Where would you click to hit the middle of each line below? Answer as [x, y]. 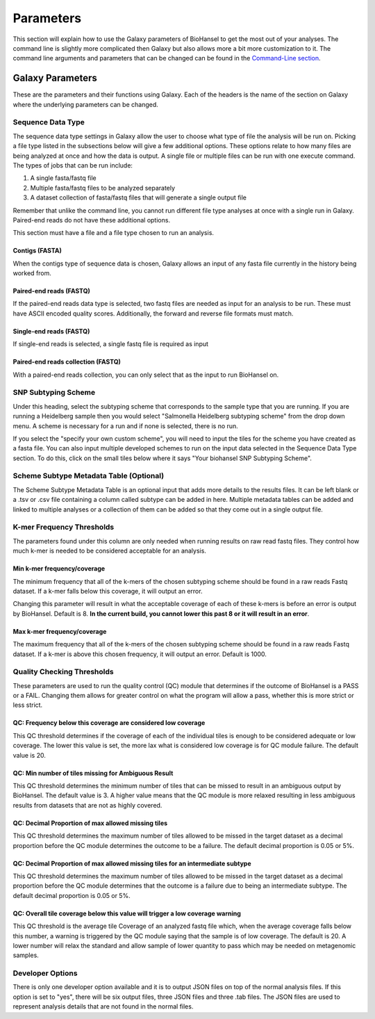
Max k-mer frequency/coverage [60, 631]
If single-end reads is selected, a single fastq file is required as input [110, 344]
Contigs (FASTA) [37, 251]
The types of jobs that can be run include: [73, 165]
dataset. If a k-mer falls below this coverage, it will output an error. [108, 591]
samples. [26, 955]
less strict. [28, 705]
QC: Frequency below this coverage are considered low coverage [109, 723]
